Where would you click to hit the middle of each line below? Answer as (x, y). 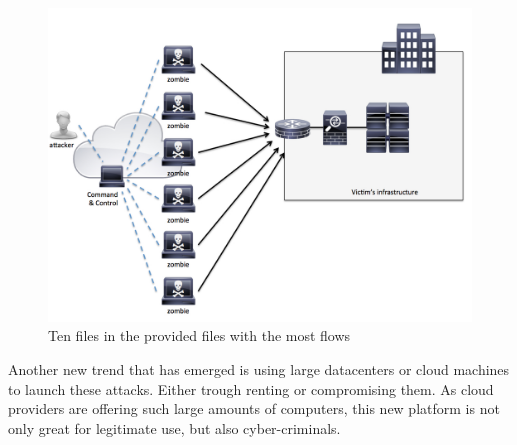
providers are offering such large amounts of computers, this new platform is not (254, 408)
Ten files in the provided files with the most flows (199, 335)
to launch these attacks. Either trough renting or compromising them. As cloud (251, 388)
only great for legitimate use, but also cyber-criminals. (174, 427)
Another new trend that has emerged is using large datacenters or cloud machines (259, 369)
